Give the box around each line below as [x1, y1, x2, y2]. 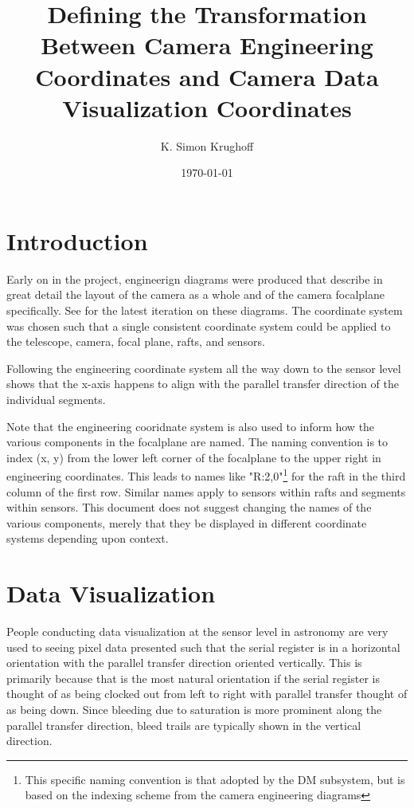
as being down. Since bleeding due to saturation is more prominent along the [6, 701, 382, 718]
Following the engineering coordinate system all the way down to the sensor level [6, 359, 401, 376]
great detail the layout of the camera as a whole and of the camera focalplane [6, 286, 385, 303]
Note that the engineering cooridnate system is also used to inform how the [6, 418, 375, 434]
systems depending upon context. [6, 530, 169, 547]
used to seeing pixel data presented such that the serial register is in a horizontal [6, 638, 400, 655]
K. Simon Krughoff [160, 137, 254, 154]
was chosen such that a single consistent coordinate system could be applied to [6, 317, 391, 334]
